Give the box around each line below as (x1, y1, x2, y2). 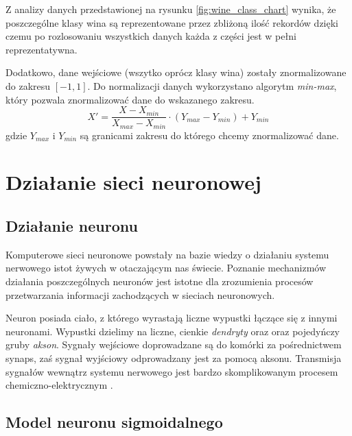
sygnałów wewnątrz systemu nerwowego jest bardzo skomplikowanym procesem (5, 364, 338, 378)
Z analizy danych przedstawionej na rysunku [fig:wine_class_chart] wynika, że (5, 2, 336, 16)
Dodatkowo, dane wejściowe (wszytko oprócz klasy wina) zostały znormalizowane (5, 65, 347, 80)
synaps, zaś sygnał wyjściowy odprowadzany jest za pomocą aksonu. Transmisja (5, 351, 342, 365)
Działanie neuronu (5, 215, 138, 237)
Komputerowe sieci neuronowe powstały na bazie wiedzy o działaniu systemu (5, 247, 329, 261)
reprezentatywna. (5, 42, 78, 56)
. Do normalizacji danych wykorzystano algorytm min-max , (87, 78, 337, 93)
